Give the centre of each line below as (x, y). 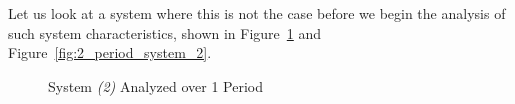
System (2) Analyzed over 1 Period (155, 85)
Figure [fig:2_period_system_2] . (110, 52)
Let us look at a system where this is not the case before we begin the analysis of (257, 13)
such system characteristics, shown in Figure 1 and (165, 32)
